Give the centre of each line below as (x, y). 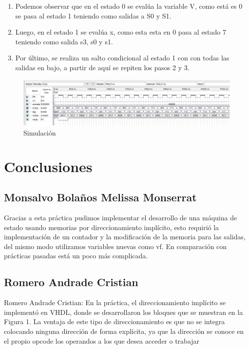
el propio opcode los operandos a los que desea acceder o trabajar (102, 340)
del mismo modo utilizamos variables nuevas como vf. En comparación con (115, 246)
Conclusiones (48, 166)
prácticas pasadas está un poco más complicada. (76, 256)
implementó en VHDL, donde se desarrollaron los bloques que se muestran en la (124, 312)
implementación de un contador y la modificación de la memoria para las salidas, (125, 237)
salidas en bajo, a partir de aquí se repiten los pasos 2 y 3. (102, 67)
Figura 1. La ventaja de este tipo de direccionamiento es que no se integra (115, 321)
